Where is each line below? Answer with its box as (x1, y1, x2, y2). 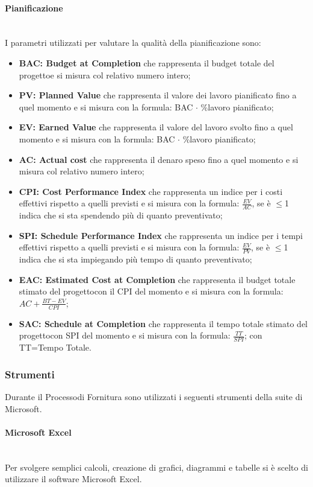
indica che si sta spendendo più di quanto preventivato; (19, 209, 223, 221)
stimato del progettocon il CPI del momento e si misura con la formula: (19, 285, 284, 298)
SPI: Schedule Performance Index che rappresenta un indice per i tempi (19, 229, 303, 241)
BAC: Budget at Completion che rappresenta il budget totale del (19, 56, 274, 69)
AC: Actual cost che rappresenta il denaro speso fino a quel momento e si (19, 153, 299, 165)
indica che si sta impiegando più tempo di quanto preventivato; (19, 253, 252, 266)
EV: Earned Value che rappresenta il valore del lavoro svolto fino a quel (19, 121, 293, 133)
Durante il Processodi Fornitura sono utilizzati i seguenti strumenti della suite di (5, 390, 303, 403)
